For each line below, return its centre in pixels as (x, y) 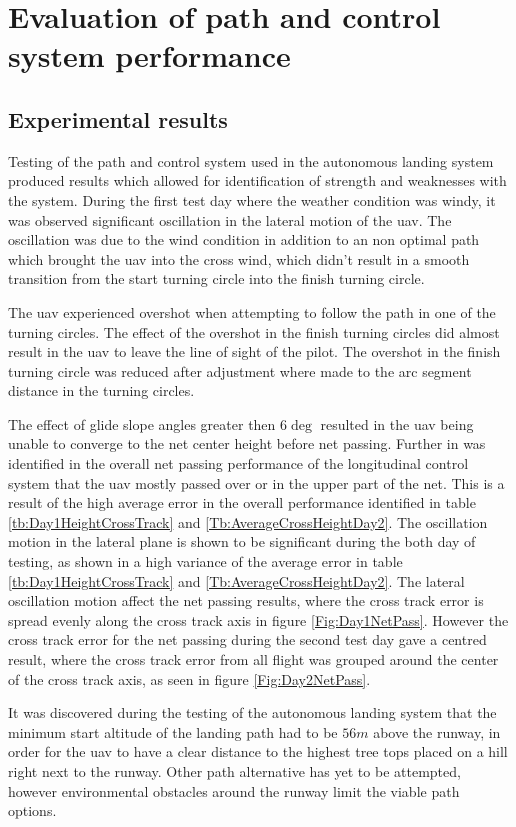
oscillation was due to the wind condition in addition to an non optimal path (244, 239)
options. (32, 810)
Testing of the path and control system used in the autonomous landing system (251, 160)
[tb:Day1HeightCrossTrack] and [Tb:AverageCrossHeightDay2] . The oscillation (248, 521)
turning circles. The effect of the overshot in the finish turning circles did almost (254, 331)
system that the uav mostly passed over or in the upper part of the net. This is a (256, 482)
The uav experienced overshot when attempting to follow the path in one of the (252, 311)
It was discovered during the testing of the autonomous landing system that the (252, 712)
